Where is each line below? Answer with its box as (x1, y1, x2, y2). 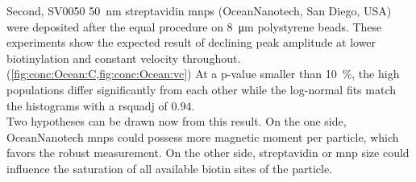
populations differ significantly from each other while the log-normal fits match (6, 81, 397, 97)
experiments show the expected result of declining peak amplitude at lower (6, 34, 376, 51)
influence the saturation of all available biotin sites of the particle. (6, 159, 332, 176)
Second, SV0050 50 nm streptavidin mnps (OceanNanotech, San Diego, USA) (6, 2, 392, 19)
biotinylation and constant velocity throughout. (6, 49, 241, 66)
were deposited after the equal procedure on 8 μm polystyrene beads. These (6, 18, 382, 35)
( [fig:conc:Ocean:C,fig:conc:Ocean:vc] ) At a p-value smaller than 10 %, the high (6, 65, 400, 82)
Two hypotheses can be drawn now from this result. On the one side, (6, 113, 347, 130)
